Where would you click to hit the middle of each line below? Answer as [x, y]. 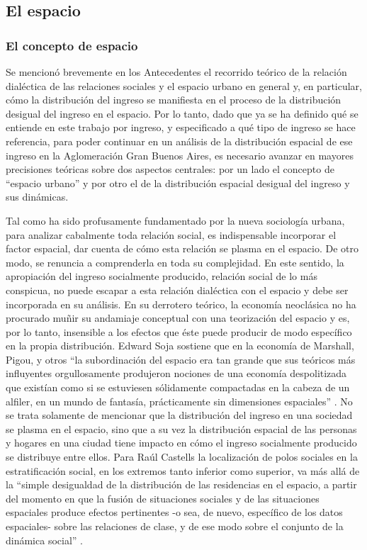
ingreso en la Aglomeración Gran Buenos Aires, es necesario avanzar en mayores [180, 155]
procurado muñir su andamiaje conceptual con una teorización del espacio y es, [178, 318]
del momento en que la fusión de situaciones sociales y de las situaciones [163, 498]
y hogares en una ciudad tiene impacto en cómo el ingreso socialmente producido [181, 443]
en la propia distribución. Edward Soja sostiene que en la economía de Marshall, [180, 346]
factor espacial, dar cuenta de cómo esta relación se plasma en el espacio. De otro [182, 248]
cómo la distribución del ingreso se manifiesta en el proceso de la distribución [174, 100]
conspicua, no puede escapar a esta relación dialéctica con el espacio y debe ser [177, 290]
